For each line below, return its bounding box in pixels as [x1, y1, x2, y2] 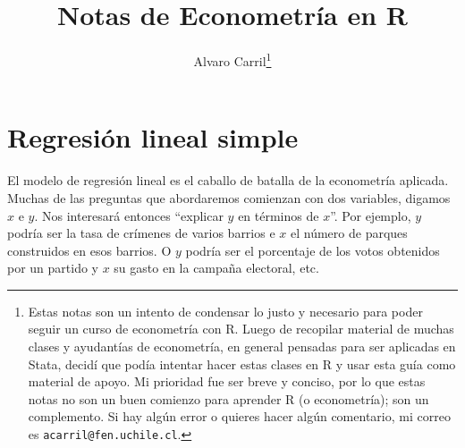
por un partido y [7, 258, 99, 277]
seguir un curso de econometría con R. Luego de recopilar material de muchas [28, 319, 454, 338]
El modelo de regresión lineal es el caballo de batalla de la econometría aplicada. [7, 171, 449, 190]
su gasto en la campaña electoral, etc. [114, 258, 319, 277]
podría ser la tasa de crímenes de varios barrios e [7, 224, 275, 242]
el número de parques [290, 224, 408, 242]
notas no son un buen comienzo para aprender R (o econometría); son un [28, 389, 429, 408]
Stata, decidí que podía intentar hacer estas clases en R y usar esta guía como [28, 354, 456, 373]
